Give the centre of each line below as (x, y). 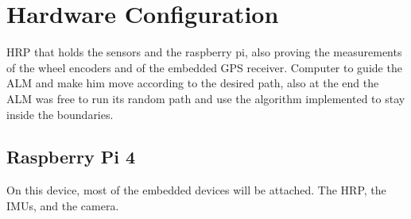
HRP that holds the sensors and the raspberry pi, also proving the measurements (204, 52)
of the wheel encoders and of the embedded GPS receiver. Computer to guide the (204, 67)
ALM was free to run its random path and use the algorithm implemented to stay (206, 98)
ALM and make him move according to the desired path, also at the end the (193, 83)
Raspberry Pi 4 (71, 157)
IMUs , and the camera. (63, 205)
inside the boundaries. (60, 114)
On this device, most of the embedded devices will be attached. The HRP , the (196, 190)
